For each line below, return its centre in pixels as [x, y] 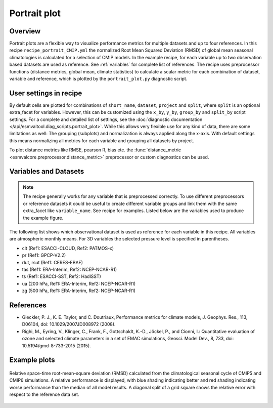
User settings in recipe [46, 93]
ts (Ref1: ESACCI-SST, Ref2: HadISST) [61, 276]
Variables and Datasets [47, 171]
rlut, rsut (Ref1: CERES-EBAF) [53, 262]
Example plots [32, 360]
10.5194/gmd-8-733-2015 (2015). [56, 345]
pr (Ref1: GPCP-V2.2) [44, 255]
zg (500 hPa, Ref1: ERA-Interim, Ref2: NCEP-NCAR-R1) [79, 291]
